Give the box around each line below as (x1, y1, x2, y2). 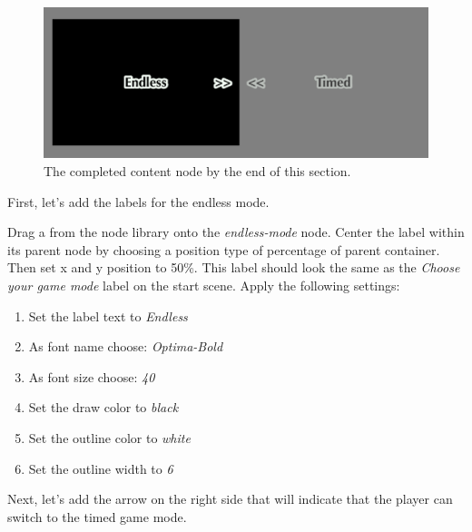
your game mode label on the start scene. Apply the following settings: (7, 276, 400, 295)
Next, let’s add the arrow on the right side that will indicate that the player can (7, 489, 453, 508)
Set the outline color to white (28, 428, 191, 447)
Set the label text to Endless (28, 306, 188, 325)
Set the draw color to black (28, 398, 179, 417)
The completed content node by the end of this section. (44, 162, 351, 181)
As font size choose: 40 (28, 367, 155, 386)
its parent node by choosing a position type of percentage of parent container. (7, 240, 440, 259)
